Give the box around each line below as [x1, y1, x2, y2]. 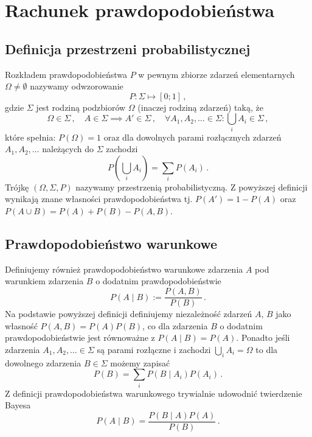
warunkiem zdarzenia [5, 274, 84, 287]
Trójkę [5, 180, 29, 193]
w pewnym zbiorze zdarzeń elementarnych [138, 68, 295, 80]
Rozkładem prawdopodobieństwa [5, 68, 128, 80]
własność [5, 319, 38, 332]
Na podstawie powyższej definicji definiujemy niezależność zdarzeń [5, 307, 252, 320]
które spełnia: [5, 130, 56, 143]
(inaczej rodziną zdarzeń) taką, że [137, 100, 263, 113]
